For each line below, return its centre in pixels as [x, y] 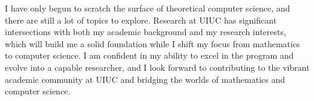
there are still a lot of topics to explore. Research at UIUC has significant [141, 20]
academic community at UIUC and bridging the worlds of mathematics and [145, 79]
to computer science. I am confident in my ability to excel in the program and [149, 55]
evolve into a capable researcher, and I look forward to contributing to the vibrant [157, 67]
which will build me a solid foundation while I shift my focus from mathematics [152, 43]
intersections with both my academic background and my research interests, [146, 32]
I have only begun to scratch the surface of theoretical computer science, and [148, 8]
